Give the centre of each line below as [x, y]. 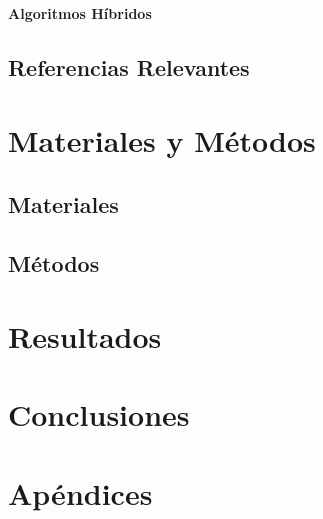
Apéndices [80, 492]
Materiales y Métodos [162, 140]
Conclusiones [99, 414]
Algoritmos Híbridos [80, 12]
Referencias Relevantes [129, 66]
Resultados [85, 336]
